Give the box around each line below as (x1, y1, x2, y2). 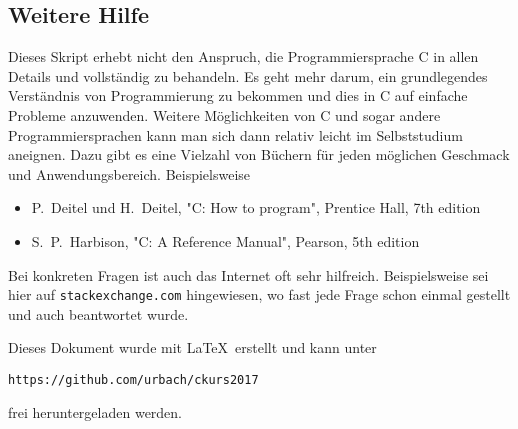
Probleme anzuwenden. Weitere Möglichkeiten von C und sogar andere (8, 104, 441, 125)
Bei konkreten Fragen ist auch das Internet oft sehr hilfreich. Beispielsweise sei (8, 264, 489, 285)
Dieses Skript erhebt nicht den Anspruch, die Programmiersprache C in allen (8, 46, 479, 67)
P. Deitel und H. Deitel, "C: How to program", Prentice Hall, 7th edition (31, 197, 481, 218)
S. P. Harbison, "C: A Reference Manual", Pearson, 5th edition (31, 230, 420, 251)
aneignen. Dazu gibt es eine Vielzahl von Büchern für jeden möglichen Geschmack (8, 144, 510, 165)
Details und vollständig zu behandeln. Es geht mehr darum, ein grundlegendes (8, 65, 488, 86)
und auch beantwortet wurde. (8, 303, 189, 324)
